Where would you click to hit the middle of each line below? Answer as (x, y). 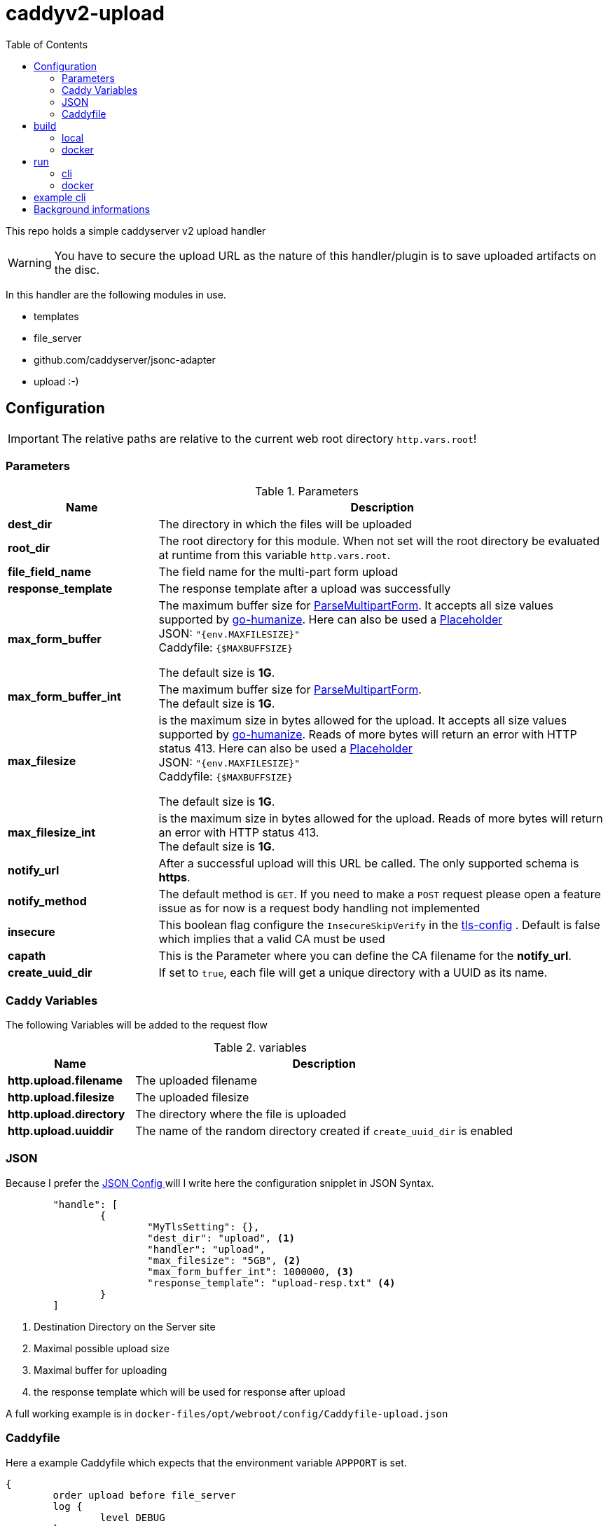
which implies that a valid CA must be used (272, 939)
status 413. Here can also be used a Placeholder (285, 749)
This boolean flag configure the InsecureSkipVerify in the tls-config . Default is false (379, 925)
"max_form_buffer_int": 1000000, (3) (251, 1271)
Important (33, 438)
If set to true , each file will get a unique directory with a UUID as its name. (353, 973)
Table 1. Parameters (307, 492)
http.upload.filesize (61, 1098)
